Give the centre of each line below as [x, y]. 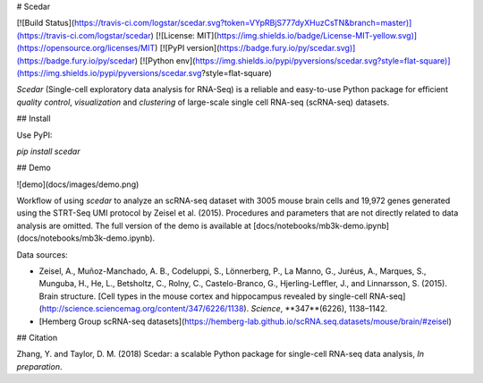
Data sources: [42, 254]
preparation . [39, 366]
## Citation [37, 337]
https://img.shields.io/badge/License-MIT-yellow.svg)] [317, 35]
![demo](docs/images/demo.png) [78, 184]
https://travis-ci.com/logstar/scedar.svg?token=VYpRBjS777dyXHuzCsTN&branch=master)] [243, 23]
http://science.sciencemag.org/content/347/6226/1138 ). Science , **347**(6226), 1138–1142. [215, 309]
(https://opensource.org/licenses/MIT [86, 48]
